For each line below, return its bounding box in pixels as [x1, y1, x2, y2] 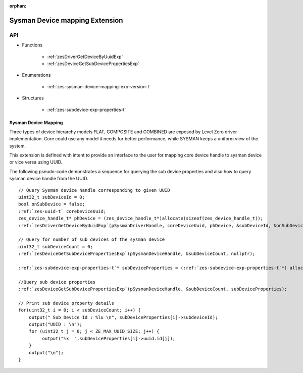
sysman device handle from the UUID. [9, 176, 88, 182]
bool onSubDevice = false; [18, 201, 85, 207]
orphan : [9, 3, 27, 9]
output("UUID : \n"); [28, 322, 83, 328]
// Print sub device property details [18, 300, 115, 306]
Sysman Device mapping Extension [9, 16, 123, 25]
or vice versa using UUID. [9, 159, 63, 165]
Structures [22, 95, 44, 101]
